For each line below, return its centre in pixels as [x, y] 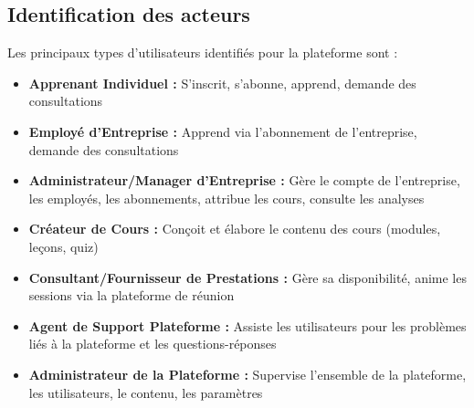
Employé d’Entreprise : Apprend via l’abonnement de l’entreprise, [223, 131]
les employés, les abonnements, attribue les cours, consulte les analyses [226, 198]
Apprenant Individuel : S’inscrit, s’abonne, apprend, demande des [222, 83]
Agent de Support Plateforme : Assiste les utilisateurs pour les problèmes [248, 325]
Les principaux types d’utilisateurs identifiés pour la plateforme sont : [203, 52]
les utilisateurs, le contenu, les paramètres [146, 392]
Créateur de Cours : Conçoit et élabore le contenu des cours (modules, [235, 229]
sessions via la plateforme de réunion [132, 295]
